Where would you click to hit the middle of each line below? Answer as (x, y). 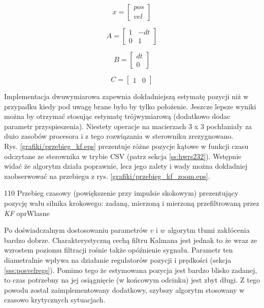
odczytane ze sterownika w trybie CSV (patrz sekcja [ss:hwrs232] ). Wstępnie (123, 156)
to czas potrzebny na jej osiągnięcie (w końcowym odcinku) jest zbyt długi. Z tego (132, 280)
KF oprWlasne (27, 213)
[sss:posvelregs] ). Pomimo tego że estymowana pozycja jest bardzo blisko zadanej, (131, 270)
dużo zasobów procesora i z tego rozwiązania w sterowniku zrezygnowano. (119, 136)
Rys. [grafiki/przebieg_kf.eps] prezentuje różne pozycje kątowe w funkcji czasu (126, 146)
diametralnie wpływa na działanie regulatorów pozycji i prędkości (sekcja (118, 259)
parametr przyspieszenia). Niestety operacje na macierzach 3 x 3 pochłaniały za (128, 126)
